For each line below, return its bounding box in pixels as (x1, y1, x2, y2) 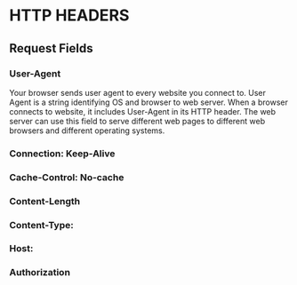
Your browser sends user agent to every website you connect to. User (9, 87, 267, 98)
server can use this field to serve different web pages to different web (9, 115, 265, 126)
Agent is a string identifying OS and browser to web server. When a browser (9, 97, 289, 107)
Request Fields (9, 41, 93, 56)
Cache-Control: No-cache (9, 170, 124, 183)
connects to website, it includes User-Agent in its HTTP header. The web (9, 106, 277, 116)
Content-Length (9, 194, 81, 207)
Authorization (9, 266, 71, 279)
